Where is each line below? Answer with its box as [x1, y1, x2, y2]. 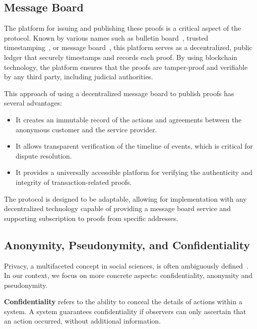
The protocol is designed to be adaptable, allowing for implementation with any [4, 193, 247, 204]
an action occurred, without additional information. [4, 316, 161, 326]
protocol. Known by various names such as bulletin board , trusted [4, 32, 208, 43]
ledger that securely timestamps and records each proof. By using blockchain [4, 52, 238, 62]
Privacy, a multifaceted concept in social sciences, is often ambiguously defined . [4, 260, 249, 271]
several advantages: [4, 98, 62, 108]
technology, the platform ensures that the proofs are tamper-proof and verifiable [4, 61, 248, 72]
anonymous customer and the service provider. [15, 124, 157, 134]
